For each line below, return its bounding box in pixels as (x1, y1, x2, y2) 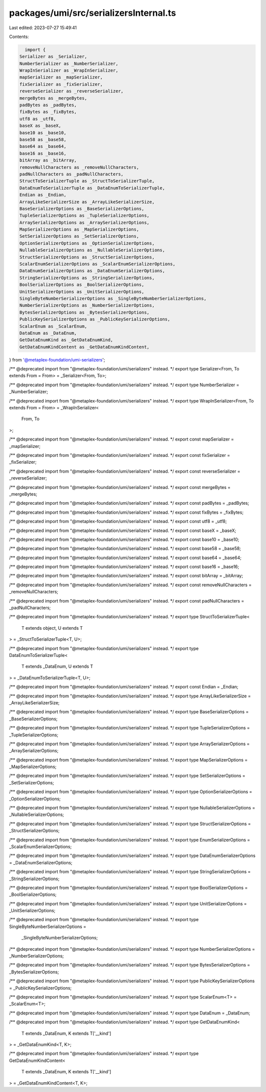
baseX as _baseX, (19, 123, 62, 128)
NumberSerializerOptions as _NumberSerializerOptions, (19, 303, 155, 308)
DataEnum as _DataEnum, (19, 330, 77, 336)
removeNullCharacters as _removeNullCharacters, (19, 164, 139, 170)
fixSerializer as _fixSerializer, (19, 81, 103, 87)
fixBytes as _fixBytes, (19, 109, 77, 115)
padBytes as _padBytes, (19, 102, 77, 108)
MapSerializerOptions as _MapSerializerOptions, (19, 227, 139, 232)
